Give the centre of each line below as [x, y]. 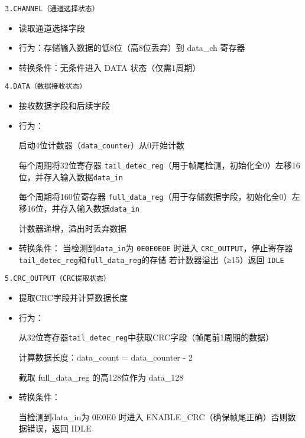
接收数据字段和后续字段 [64, 106]
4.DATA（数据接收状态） [46, 87]
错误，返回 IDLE [59, 428]
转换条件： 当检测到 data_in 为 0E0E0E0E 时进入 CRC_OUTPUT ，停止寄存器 [156, 248]
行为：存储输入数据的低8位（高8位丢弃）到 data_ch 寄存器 [132, 48]
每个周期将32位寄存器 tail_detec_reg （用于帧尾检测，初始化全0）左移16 [159, 165]
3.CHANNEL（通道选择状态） [52, 9]
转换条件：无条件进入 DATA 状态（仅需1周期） [110, 67]
